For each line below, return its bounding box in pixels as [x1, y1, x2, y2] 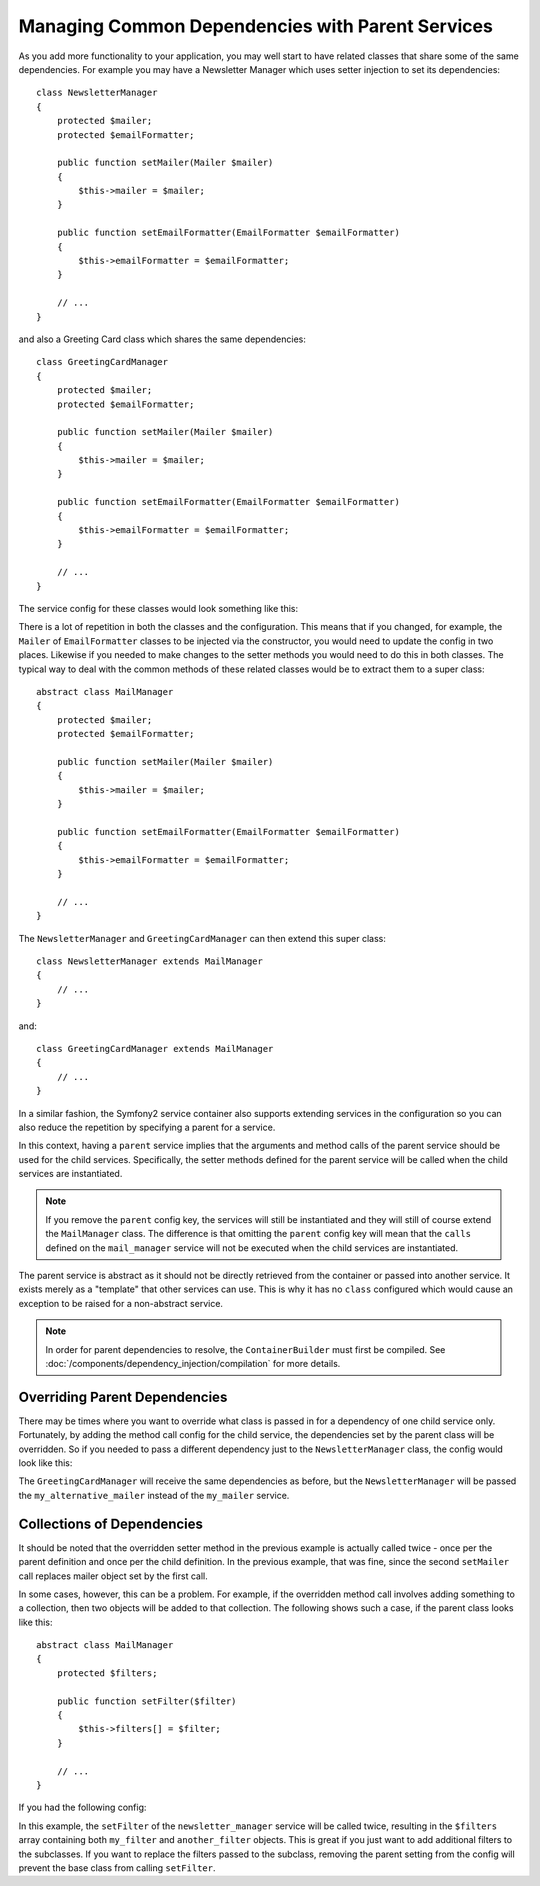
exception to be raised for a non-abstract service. [18, 1297, 224, 1309]
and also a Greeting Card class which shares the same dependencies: [18, 333, 307, 345]
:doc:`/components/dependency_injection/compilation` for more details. [45, 1357, 341, 1369]
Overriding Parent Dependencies [18, 1388, 228, 1405]
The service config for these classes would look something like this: [18, 603, 299, 614]
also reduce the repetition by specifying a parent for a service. [18, 1121, 276, 1133]
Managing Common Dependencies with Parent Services [18, 15, 494, 37]
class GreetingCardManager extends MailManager [36, 1043, 274, 1054]
